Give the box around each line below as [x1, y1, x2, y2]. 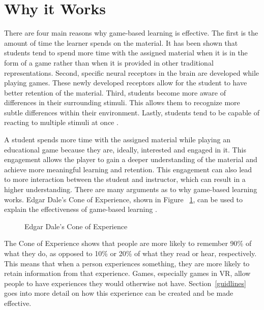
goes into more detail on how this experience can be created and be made [4, 288, 233, 298]
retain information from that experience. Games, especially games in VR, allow [4, 268, 251, 278]
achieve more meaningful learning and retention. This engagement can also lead [4, 164, 252, 174]
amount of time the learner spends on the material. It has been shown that [4, 37, 238, 48]
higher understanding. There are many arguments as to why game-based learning [4, 184, 257, 195]
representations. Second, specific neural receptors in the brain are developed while [4, 67, 259, 78]
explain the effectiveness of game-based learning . [4, 204, 157, 214]
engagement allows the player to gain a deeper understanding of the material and [4, 154, 257, 165]
